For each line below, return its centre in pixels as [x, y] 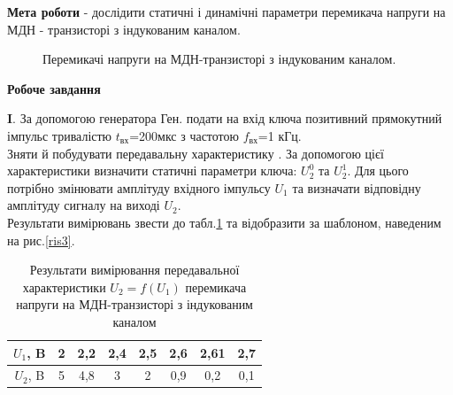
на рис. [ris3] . [41, 240]
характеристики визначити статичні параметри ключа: [152, 170]
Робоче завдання [54, 88]
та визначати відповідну [357, 187]
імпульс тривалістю [60, 135]
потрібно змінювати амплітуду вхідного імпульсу [139, 187]
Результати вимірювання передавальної [134, 270]
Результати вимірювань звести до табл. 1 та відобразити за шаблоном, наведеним [224, 222]
